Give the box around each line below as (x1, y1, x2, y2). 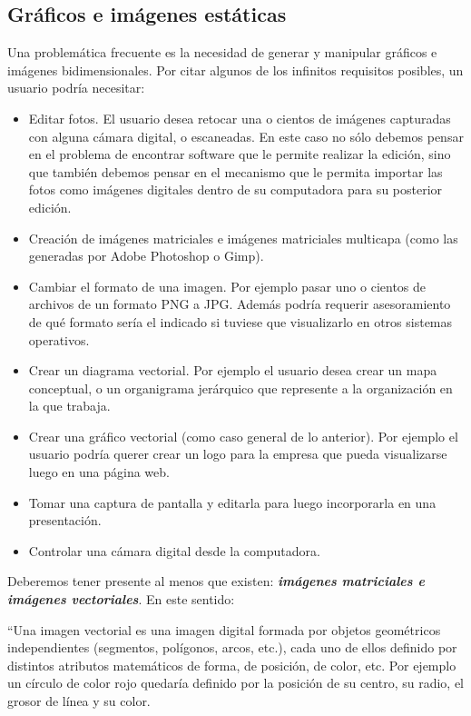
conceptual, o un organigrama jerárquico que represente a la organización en (28, 378, 453, 397)
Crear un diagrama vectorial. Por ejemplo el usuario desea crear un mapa (28, 361, 437, 380)
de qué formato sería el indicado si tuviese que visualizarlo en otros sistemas (28, 312, 453, 331)
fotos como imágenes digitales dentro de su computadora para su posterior (28, 180, 443, 199)
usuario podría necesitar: (7, 78, 145, 97)
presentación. (28, 511, 102, 530)
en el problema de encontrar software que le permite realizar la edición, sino (28, 144, 451, 164)
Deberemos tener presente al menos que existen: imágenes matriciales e (7, 572, 425, 591)
